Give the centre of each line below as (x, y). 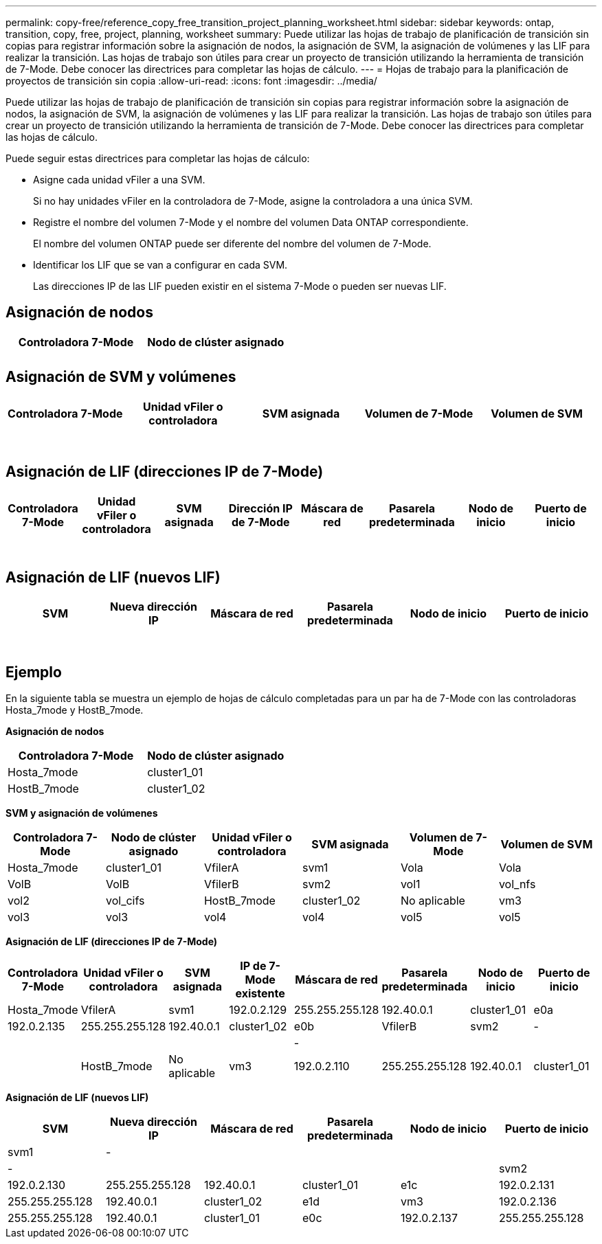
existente (260, 994)
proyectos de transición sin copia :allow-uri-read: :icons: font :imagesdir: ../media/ (191, 81)
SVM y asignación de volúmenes (82, 813)
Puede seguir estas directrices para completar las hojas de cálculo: (158, 158)
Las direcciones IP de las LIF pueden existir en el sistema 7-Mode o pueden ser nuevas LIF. (240, 286)
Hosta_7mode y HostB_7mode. (75, 710)
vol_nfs (517, 884)
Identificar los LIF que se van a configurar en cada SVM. (160, 265)
